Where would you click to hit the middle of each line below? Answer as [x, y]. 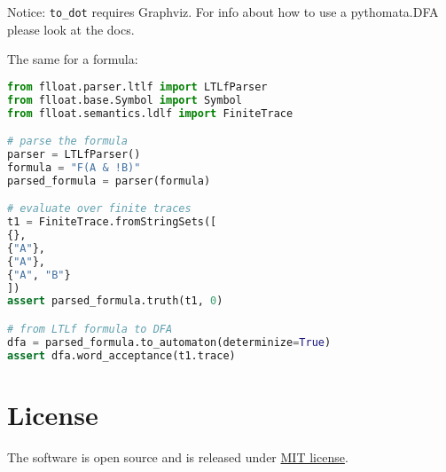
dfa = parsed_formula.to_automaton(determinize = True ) [169, 342]
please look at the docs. [71, 29]
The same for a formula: [73, 59]
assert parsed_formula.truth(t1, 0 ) [115, 301]
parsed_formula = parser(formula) [109, 181]
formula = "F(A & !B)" [74, 167]
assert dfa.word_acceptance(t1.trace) [121, 355]
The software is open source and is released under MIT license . [178, 456]
